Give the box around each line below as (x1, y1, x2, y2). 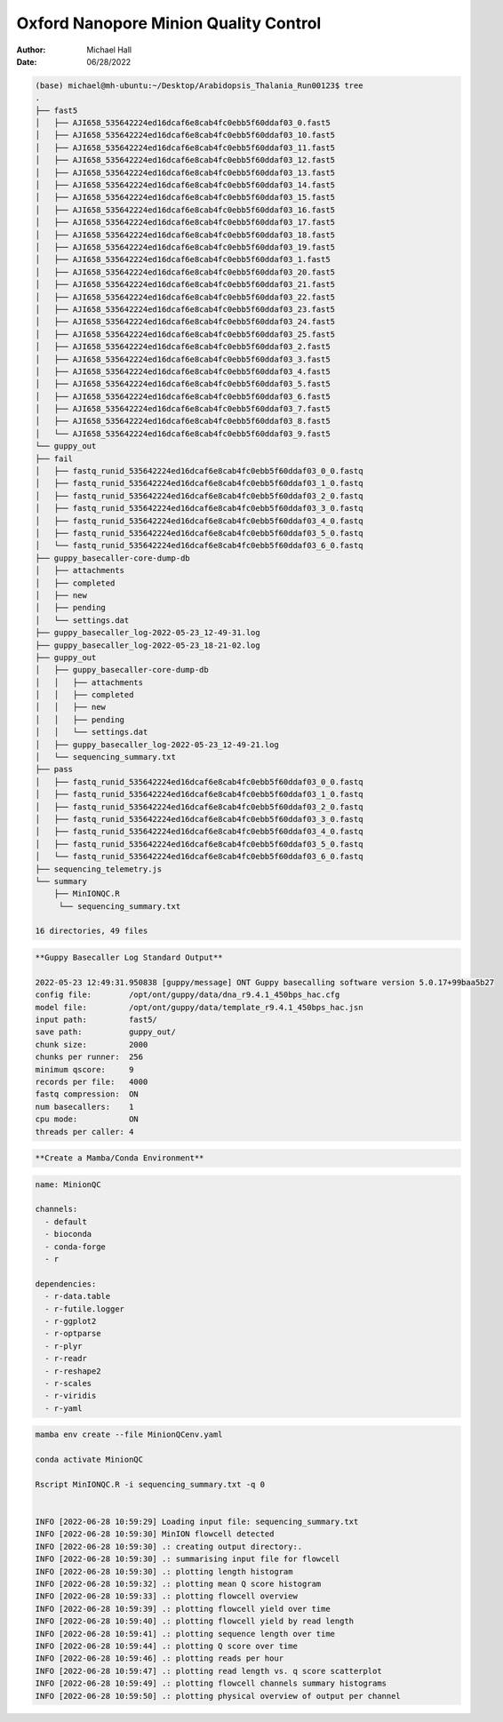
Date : (16, 56, 37, 67)
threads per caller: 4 (35, 1127, 134, 1136)
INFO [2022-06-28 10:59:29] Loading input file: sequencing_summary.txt (35, 1517, 359, 1527)
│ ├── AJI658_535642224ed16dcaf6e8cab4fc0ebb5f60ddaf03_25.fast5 (35, 329, 336, 339)
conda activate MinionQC (35, 1455, 144, 1465)
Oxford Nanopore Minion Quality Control (16, 13, 322, 33)
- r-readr (44, 1353, 88, 1364)
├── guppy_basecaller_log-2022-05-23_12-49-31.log (35, 627, 261, 638)
